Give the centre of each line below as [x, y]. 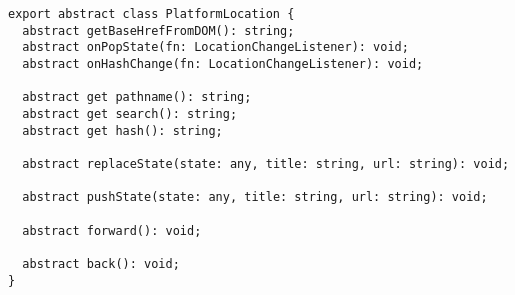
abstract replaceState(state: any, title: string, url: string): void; [266, 163]
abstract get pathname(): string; [137, 97]
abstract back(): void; [101, 263]
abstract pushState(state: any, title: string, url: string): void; [255, 197]
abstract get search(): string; [130, 113]
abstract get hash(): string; [122, 130]
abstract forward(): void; [112, 230]
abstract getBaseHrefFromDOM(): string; [158, 30]
